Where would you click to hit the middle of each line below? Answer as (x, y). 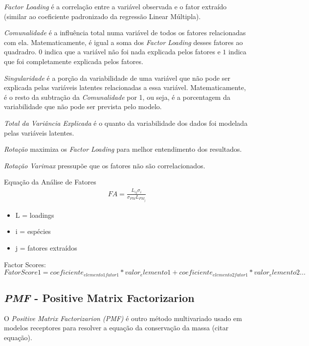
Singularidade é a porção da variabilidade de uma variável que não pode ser (117, 78)
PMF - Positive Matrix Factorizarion (99, 297)
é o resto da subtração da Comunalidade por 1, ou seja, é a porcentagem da (117, 97)
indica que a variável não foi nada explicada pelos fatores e (132, 52)
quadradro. (20, 52)
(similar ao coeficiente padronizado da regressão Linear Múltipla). (102, 16)
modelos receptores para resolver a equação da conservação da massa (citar (116, 328)
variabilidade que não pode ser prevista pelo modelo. (83, 106)
